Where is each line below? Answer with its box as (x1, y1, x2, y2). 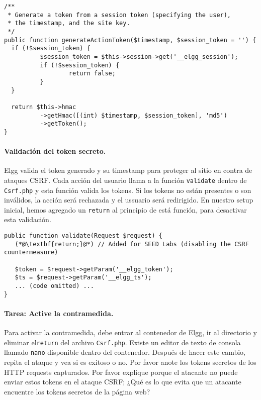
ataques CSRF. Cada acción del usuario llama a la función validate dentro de (4, 174, 247, 185)
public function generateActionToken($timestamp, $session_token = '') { (4, 36, 256, 44)
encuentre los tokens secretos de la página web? (4, 386, 150, 396)
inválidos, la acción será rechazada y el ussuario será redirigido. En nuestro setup (4, 194, 253, 205)
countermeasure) (4, 249, 58, 256)
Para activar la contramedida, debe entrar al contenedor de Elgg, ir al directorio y (4, 327, 257, 338)
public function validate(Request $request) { (4, 232, 162, 240)
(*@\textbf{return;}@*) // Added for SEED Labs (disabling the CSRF (15, 240, 249, 248)
